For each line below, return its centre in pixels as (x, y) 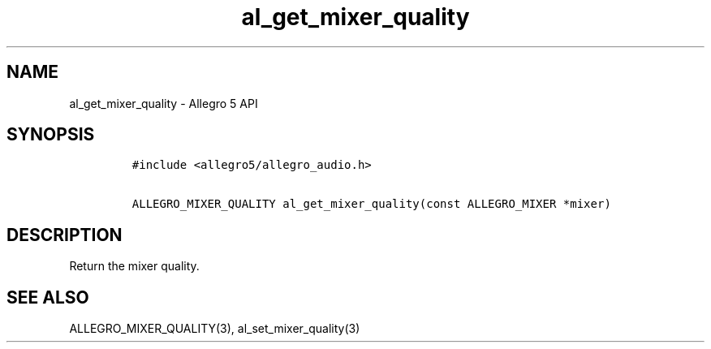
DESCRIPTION (65, 235)
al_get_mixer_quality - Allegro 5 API (164, 103)
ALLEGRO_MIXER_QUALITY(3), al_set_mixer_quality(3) (215, 329)
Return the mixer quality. (134, 266)
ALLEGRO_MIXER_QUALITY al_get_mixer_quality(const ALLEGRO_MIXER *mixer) (371, 204)
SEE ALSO (48, 297)
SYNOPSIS (51, 135)
